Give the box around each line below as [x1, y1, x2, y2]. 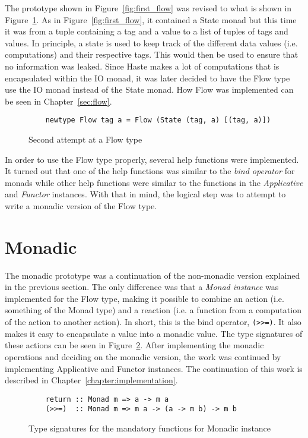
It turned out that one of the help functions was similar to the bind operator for [5, 165, 295, 177]
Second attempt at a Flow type [28, 133, 142, 145]
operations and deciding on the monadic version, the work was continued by [5, 350, 281, 363]
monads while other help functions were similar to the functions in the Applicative [5, 176, 303, 188]
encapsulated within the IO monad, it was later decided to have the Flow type [5, 71, 290, 84]
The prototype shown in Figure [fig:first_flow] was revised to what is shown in [5, 2, 292, 14]
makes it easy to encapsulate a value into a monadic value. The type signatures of [5, 327, 303, 339]
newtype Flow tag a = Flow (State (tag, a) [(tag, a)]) [45, 116, 271, 125]
